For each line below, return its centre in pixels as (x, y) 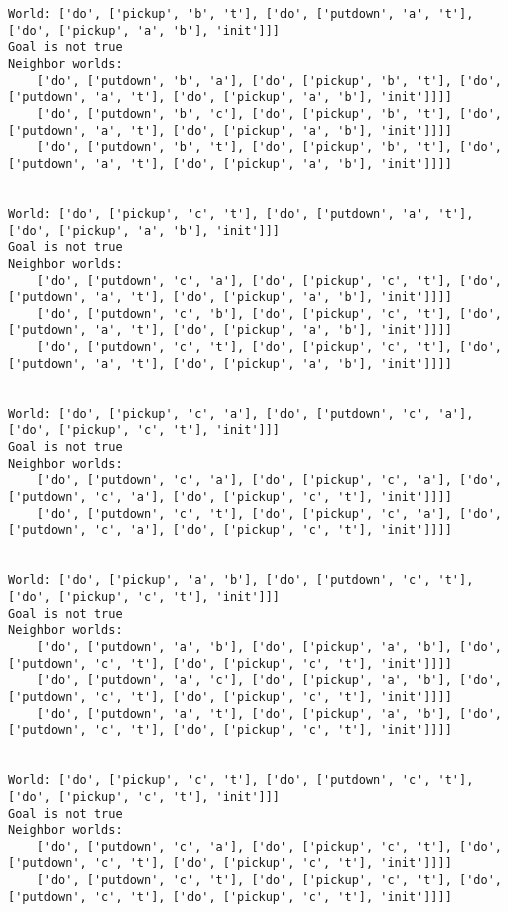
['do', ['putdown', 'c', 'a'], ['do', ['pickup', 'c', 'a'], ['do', (269, 480)
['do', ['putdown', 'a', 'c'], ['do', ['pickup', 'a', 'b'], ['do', (269, 680)
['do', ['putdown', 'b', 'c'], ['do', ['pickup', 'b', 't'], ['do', (269, 113)
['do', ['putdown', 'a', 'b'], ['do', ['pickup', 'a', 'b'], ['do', (269, 646)
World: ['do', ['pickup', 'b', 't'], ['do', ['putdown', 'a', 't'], (241, 14)
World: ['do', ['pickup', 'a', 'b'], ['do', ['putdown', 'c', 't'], (241, 580)
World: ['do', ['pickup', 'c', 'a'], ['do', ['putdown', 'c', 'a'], (241, 413)
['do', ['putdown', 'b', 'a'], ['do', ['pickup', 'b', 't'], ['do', (269, 80)
